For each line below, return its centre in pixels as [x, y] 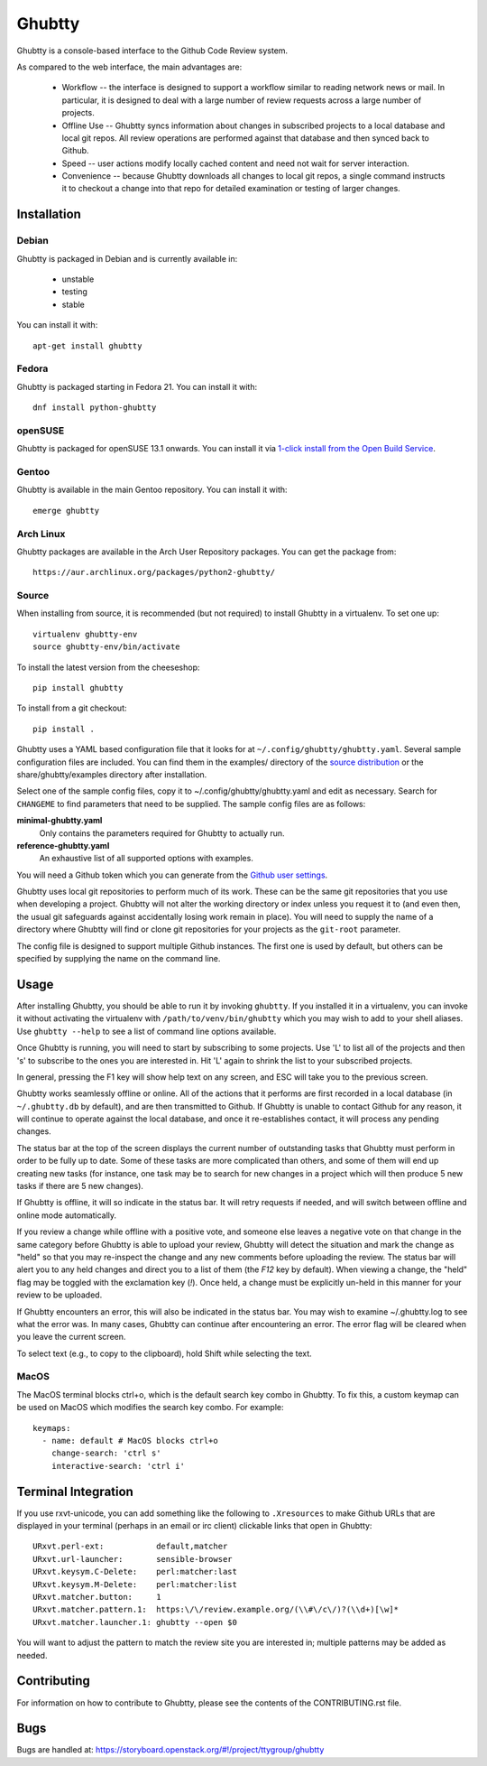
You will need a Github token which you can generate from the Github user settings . [172, 875]
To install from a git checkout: [72, 708]
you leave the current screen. [71, 1337]
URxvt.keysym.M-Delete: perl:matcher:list [135, 1584]
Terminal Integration [75, 1491]
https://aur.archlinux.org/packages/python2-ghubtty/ [154, 572]
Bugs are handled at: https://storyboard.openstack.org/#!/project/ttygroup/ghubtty [170, 1750]
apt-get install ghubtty [87, 346]
